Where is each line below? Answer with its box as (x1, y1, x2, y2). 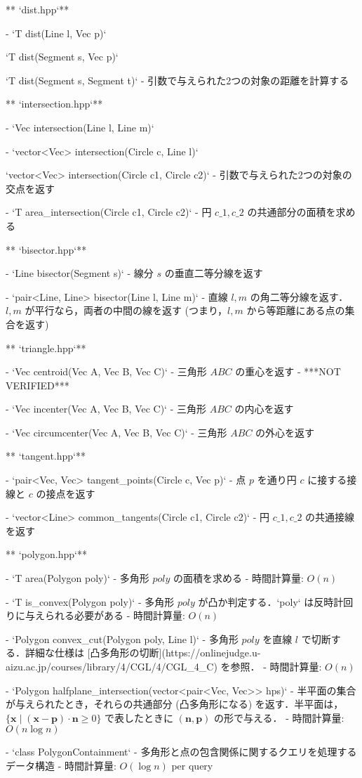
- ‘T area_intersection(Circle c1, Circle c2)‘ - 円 (6, 205, 212, 219)
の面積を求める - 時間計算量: (173, 571, 304, 585)
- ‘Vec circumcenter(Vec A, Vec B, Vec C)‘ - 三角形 (6, 424, 227, 439)
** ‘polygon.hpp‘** (6, 547, 87, 562)
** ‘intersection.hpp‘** (6, 96, 103, 111)
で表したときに (105, 710, 174, 725)
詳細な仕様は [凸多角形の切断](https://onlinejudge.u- (25, 645, 261, 660)
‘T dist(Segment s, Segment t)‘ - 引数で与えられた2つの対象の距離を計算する (6, 72, 349, 87)
